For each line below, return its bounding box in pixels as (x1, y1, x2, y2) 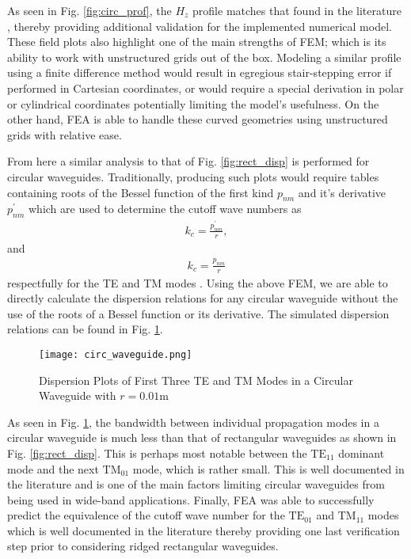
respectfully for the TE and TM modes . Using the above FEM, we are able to (7, 274, 388, 291)
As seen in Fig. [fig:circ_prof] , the (7, 2, 172, 18)
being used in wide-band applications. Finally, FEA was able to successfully (7, 491, 375, 508)
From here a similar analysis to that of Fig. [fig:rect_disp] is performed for (7, 153, 370, 169)
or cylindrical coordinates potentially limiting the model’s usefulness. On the (7, 95, 379, 112)
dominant (338, 444, 385, 461)
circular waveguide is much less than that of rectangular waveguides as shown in (7, 429, 397, 446)
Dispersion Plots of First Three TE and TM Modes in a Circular (39, 371, 353, 388)
